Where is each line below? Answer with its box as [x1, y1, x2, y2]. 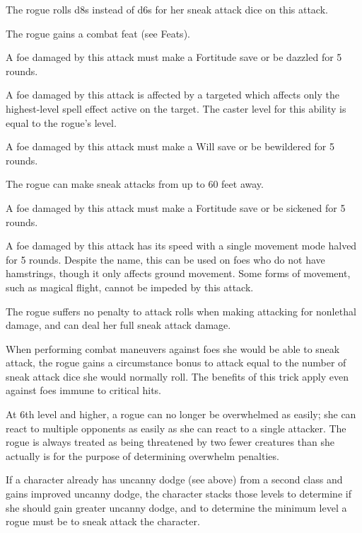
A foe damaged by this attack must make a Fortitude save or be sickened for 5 [6, 200, 346, 215]
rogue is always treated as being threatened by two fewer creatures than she [6, 434, 334, 449]
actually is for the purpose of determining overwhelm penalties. [6, 448, 279, 463]
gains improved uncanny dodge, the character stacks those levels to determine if [6, 486, 351, 501]
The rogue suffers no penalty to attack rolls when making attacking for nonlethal [6, 303, 356, 318]
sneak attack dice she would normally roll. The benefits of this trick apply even [6, 369, 349, 383]
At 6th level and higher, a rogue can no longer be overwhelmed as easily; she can [6, 407, 356, 422]
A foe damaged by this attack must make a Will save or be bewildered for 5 [6, 139, 335, 154]
